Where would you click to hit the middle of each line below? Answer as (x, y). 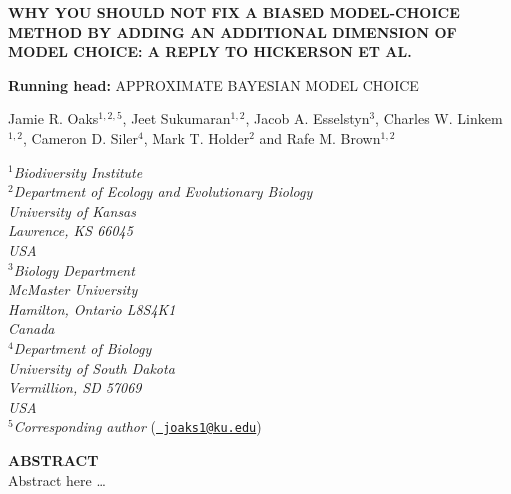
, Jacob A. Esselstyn (307, 118)
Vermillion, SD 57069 (75, 387)
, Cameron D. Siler (80, 137)
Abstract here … (57, 479)
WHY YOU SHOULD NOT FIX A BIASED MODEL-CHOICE (234, 12)
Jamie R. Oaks (53, 118)
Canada (31, 328)
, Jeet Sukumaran (176, 118)
